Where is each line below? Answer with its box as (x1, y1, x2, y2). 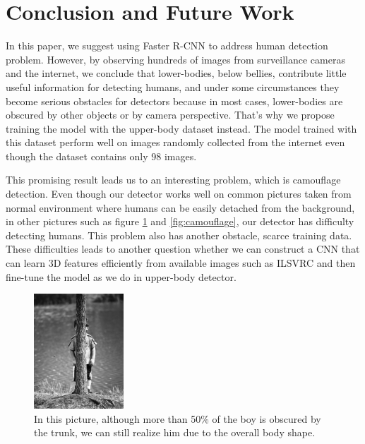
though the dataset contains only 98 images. (6, 148, 197, 163)
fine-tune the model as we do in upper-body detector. (6, 269, 237, 284)
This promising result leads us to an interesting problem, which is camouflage (6, 172, 341, 187)
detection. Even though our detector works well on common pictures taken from (6, 186, 352, 201)
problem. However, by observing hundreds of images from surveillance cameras (6, 52, 345, 66)
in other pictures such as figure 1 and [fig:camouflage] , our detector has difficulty (6, 214, 354, 229)
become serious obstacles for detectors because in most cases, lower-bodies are (6, 93, 343, 108)
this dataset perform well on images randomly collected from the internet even (6, 135, 345, 150)
